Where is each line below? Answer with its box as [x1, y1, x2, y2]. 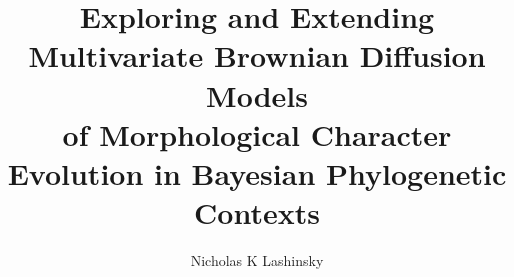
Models [206, 74, 308, 115]
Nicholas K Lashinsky [190, 250, 324, 271]
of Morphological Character [62, 113, 452, 154]
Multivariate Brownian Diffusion [28, 35, 486, 76]
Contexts [194, 192, 320, 233]
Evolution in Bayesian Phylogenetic [7, 152, 507, 193]
